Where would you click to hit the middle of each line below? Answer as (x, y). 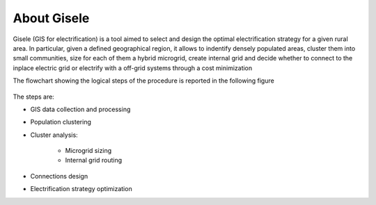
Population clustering (61, 122)
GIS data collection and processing (80, 109)
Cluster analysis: (54, 135)
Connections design (59, 176)
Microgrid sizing (88, 151)
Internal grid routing (94, 161)
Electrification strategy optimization (81, 189)
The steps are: (34, 97)
